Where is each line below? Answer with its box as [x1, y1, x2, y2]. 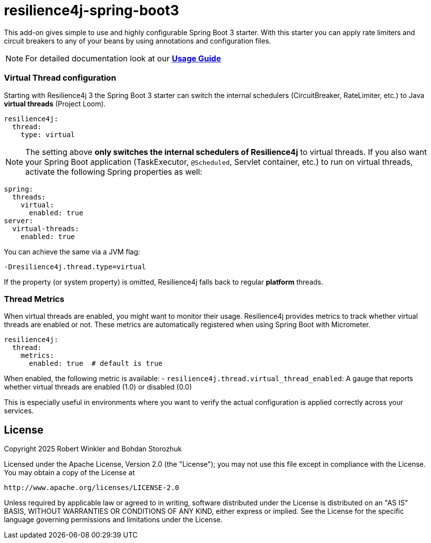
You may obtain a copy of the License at [4, 468, 135, 477]
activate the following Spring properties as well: [25, 166, 202, 177]
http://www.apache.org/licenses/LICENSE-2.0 [4, 484, 180, 492]
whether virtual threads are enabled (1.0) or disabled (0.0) [4, 383, 192, 392]
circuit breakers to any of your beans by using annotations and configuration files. [4, 36, 271, 45]
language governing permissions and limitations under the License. [4, 515, 223, 524]
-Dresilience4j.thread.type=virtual [4, 262, 146, 271]
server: [4, 216, 34, 225]
